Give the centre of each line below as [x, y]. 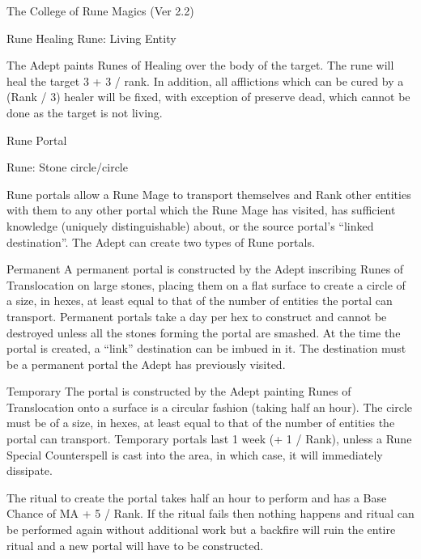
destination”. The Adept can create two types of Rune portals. [161, 241]
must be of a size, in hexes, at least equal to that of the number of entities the [201, 423]
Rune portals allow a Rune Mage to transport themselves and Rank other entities [209, 194]
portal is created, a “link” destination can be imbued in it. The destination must [206, 348]
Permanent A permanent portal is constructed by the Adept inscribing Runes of [205, 269]
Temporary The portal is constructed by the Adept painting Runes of [179, 391]
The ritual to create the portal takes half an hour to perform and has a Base [197, 497]
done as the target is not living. [85, 112]
